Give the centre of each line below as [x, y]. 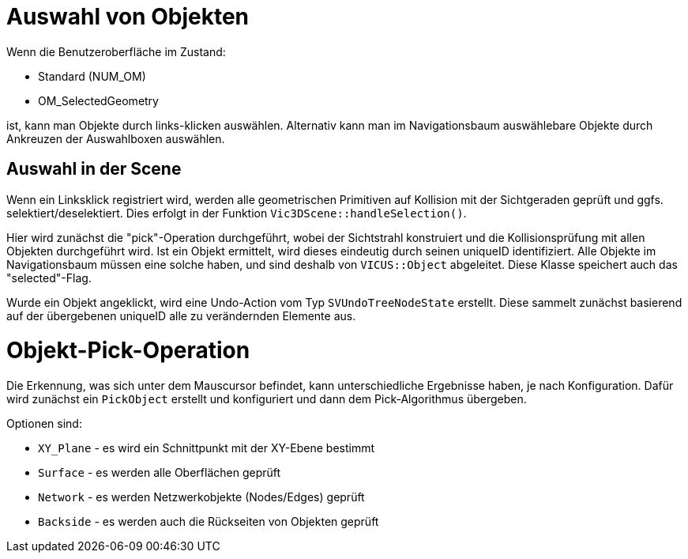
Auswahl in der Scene [94, 169]
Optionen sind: [44, 424]
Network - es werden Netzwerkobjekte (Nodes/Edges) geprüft [201, 497]
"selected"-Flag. [49, 278]
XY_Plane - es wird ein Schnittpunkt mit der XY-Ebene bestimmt [207, 448]
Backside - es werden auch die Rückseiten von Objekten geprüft [209, 522]
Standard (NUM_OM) [92, 76]
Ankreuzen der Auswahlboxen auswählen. [116, 138]
